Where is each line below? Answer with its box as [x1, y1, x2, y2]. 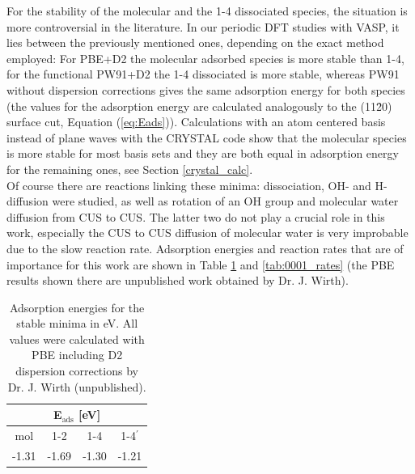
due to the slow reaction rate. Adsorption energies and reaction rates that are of [6, 239, 404, 256]
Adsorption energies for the [9, 298, 145, 315]
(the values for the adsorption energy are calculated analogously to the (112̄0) [6, 97, 392, 114]
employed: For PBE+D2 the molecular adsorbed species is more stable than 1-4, [6, 49, 404, 66]
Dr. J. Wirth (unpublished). [7, 378, 146, 395]
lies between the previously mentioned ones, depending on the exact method [6, 34, 384, 51]
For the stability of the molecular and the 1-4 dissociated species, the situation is [6, 2, 408, 19]
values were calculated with [9, 330, 145, 347]
